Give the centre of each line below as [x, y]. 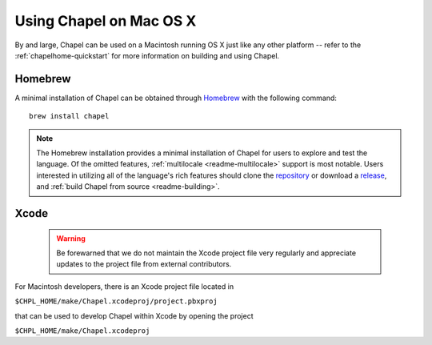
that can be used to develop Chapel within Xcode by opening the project [134, 315]
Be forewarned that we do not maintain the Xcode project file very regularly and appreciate [206, 253]
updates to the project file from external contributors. [144, 264]
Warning [71, 238]
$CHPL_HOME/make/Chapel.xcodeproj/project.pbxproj [116, 301]
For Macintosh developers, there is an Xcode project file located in [124, 286]
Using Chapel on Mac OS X [106, 21]
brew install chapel [69, 116]
